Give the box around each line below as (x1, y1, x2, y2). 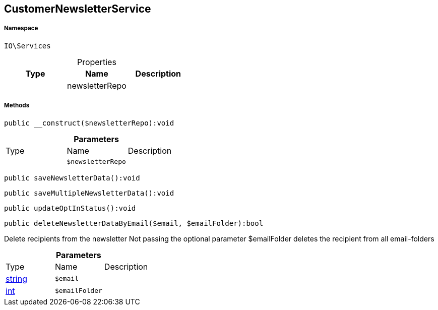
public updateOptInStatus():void (4, 204, 136, 212)
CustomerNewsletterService (4, 3, 151, 15)
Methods (4, 102, 30, 109)
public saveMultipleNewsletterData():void (4, 189, 174, 197)
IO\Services (4, 41, 51, 50)
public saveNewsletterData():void (4, 173, 140, 182)
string (6, 273, 27, 284)
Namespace (4, 25, 38, 32)
